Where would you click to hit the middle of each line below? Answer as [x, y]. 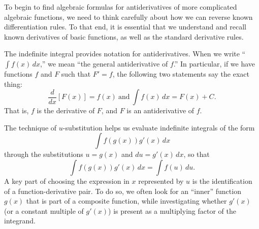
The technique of [30, 127]
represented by [161, 181]
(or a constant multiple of [44, 210]
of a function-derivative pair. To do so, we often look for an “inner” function [123, 191]
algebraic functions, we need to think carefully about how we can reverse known [128, 17]
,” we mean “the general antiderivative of [104, 63]
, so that [197, 154]
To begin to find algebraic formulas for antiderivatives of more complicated [121, 7]
